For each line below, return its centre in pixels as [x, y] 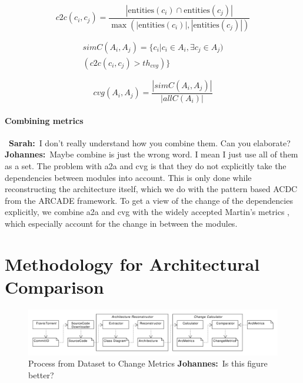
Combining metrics [44, 120]
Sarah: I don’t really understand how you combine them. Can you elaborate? [150, 142]
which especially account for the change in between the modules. [121, 223]
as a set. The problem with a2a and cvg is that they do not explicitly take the [146, 165]
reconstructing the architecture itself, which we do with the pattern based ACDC [151, 189]
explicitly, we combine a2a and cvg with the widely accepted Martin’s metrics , [147, 212]
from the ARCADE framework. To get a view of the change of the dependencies [149, 200]
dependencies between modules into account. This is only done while [128, 177]
